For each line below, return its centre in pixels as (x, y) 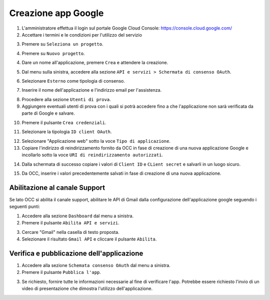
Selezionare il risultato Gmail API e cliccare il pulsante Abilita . (89, 239)
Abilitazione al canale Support (57, 188)
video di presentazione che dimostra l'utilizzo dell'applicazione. (87, 288)
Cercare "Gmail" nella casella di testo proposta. (70, 232)
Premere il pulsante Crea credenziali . (64, 122)
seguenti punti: (24, 207)
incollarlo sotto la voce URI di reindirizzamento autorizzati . (92, 155)
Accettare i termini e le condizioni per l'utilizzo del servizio (82, 35)
